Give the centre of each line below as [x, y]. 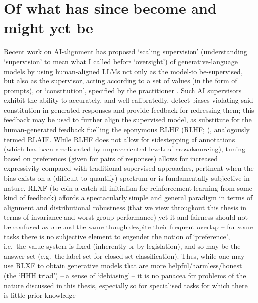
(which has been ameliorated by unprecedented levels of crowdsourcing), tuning [125, 149]
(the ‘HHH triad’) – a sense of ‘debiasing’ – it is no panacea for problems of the [125, 275]
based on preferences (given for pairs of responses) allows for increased [111, 158]
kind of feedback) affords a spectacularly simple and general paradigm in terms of [128, 197]
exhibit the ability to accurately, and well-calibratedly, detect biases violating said [129, 100]
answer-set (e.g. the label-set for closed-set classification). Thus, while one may [124, 256]
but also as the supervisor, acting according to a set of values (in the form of [121, 81]
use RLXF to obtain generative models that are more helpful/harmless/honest [123, 265]
